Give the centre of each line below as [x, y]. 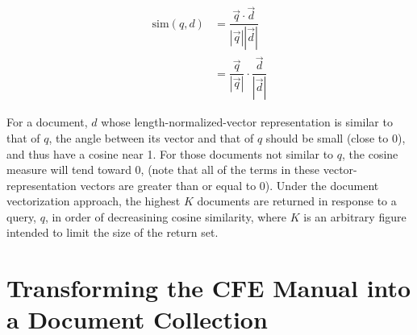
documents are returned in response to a [297, 201]
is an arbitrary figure [355, 216]
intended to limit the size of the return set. [113, 232]
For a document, [47, 122]
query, [22, 216]
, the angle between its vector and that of [151, 137]
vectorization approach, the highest [94, 201]
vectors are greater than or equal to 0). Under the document [229, 185]
